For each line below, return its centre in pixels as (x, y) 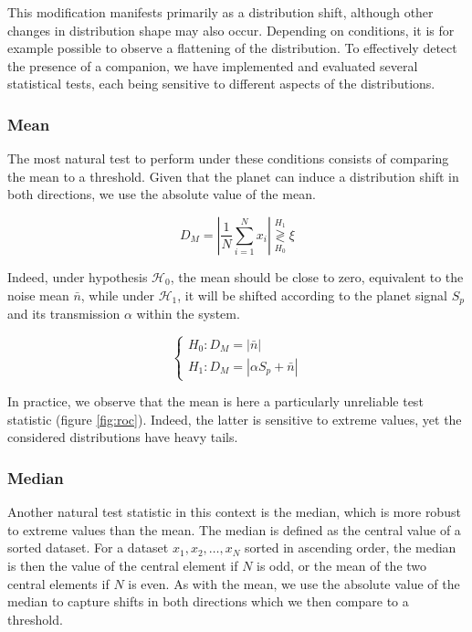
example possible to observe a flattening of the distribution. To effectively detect (232, 48)
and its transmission (64, 314)
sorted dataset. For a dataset (88, 548)
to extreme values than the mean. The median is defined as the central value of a (234, 529)
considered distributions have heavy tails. (123, 437)
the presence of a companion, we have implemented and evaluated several (213, 65)
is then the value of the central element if (123, 565)
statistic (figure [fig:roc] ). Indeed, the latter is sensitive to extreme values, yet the (235, 419)
